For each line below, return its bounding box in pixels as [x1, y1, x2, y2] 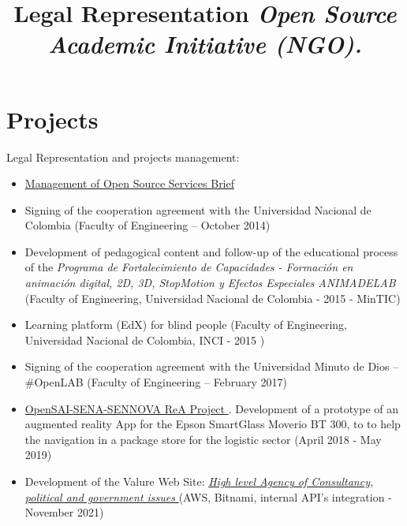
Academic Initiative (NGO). [47, 28, 363, 61]
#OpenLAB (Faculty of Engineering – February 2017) [24, 374, 287, 390]
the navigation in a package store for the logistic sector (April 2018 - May [24, 431, 382, 447]
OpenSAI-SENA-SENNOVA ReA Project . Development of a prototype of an [24, 400, 398, 416]
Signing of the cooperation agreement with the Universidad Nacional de [24, 201, 372, 218]
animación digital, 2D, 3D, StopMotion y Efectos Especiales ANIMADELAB [24, 274, 396, 291]
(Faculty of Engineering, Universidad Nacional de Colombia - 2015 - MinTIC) [24, 289, 401, 306]
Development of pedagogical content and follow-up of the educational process [24, 243, 398, 259]
